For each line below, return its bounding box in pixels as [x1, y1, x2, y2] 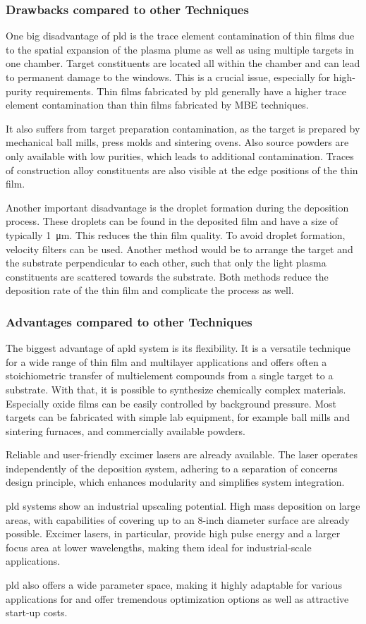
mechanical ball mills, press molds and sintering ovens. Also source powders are [6, 135, 349, 149]
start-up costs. [6, 605, 68, 620]
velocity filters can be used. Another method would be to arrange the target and [6, 241, 353, 256]
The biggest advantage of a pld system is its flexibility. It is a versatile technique [6, 341, 350, 355]
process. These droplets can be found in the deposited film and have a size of [6, 214, 338, 228]
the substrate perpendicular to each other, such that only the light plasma [6, 255, 327, 270]
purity [6, 83, 32, 98]
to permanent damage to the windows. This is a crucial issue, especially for [6, 70, 331, 84]
